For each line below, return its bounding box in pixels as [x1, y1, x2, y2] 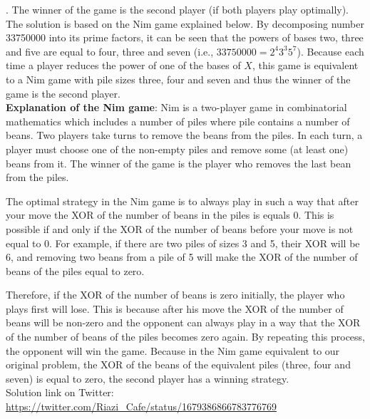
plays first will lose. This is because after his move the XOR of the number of [6, 301, 344, 316]
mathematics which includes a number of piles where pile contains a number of [6, 113, 350, 128]
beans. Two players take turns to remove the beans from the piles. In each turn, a [6, 128, 363, 143]
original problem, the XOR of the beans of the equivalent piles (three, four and [6, 357, 351, 372]
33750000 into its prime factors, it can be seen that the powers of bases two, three [6, 30, 364, 45]
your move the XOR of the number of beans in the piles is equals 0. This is [6, 207, 334, 222]
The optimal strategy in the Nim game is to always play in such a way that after [6, 193, 359, 208]
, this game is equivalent [252, 58, 359, 73]
